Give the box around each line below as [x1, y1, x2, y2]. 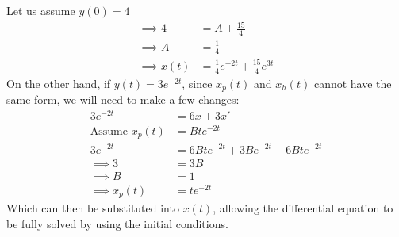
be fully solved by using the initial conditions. [6, 215, 228, 231]
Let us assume [6, 2, 75, 18]
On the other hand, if [6, 75, 111, 91]
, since [182, 75, 213, 91]
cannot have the [313, 75, 392, 91]
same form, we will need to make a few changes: [6, 91, 240, 108]
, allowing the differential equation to [213, 200, 393, 216]
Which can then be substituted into [6, 200, 179, 216]
